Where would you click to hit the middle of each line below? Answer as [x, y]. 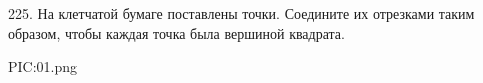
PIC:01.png [43, 66]
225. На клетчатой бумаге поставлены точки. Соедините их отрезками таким [241, 13]
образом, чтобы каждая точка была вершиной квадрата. [176, 32]
